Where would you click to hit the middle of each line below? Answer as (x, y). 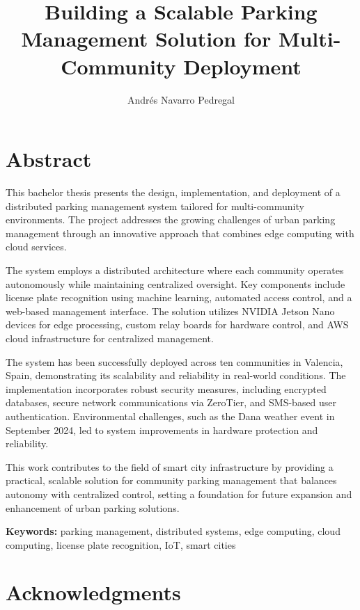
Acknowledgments (93, 592)
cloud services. (36, 247)
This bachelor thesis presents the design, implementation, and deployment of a (173, 192)
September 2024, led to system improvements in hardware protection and (162, 430)
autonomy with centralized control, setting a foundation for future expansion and (179, 493)
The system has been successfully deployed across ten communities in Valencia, (174, 361)
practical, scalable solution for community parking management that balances (171, 480)
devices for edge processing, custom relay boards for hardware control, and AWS (177, 324)
